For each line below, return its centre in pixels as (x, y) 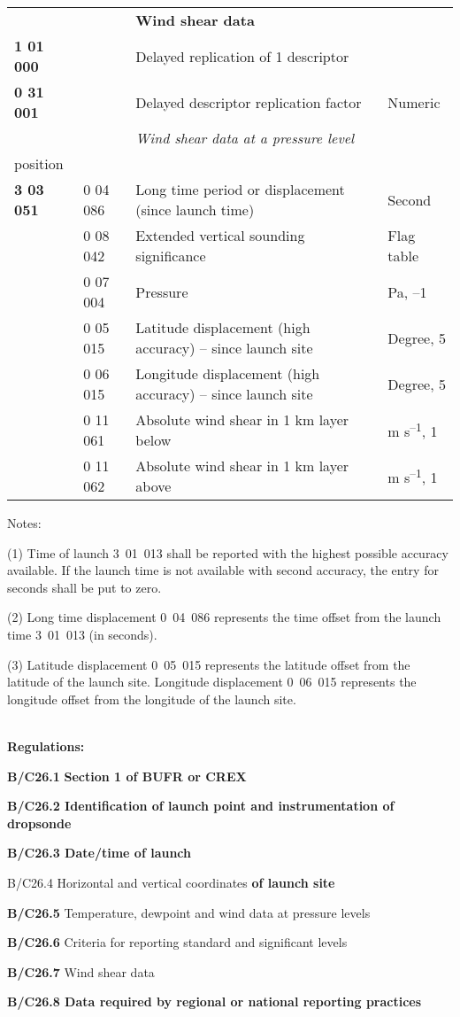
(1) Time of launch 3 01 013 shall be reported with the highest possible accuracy (228, 552)
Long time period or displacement (240, 189)
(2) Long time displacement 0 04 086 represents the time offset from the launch (224, 617)
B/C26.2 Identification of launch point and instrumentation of (201, 806)
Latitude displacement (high (223, 327)
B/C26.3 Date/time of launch (100, 853)
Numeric (414, 102)
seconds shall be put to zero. (84, 587)
